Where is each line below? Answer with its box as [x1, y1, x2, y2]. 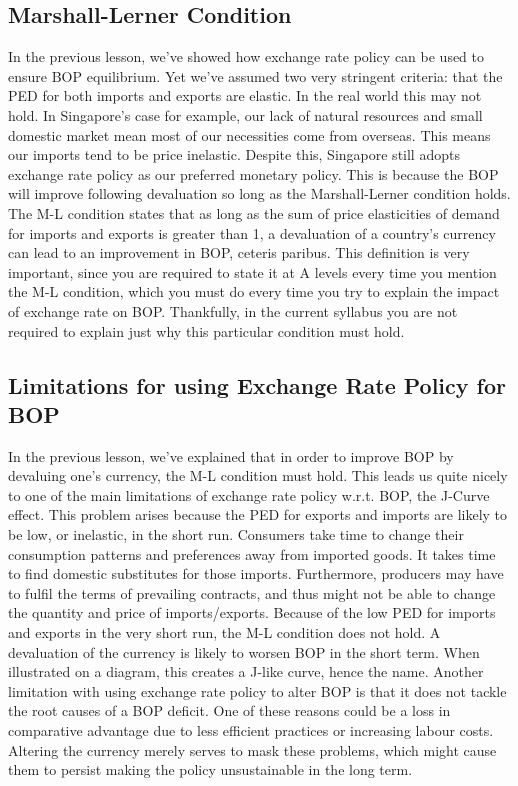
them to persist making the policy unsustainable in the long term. [8, 759, 413, 780]
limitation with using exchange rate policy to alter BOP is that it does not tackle [8, 680, 507, 701]
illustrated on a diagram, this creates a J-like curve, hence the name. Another [8, 661, 484, 682]
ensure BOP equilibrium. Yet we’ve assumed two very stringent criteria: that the [8, 65, 503, 86]
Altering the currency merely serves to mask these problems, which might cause [8, 739, 497, 760]
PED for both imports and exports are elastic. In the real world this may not [8, 85, 482, 106]
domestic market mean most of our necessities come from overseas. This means [8, 124, 491, 145]
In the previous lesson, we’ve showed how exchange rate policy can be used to [8, 46, 485, 67]
